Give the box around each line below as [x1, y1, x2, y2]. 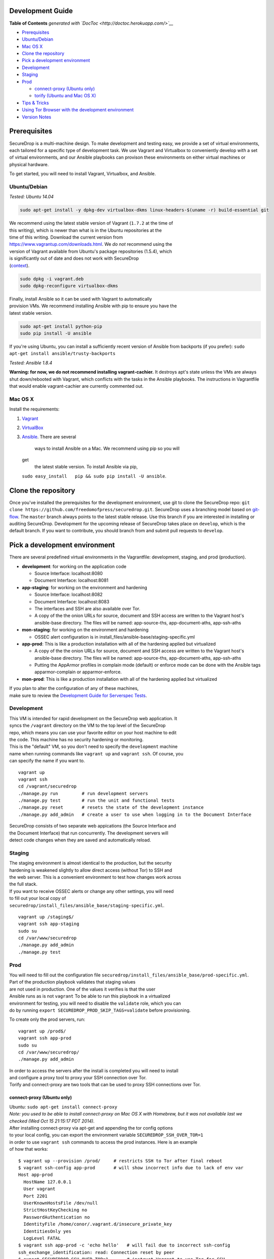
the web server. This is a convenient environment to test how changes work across [9, 874, 181, 880]
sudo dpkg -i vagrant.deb [20, 276, 84, 282]
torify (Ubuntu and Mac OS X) [34, 93, 97, 99]
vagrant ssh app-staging [18, 921, 79, 927]
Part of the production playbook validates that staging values [9, 979, 136, 985]
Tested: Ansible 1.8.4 [9, 360, 52, 366]
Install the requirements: [9, 406, 60, 412]
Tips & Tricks [22, 100, 49, 106]
